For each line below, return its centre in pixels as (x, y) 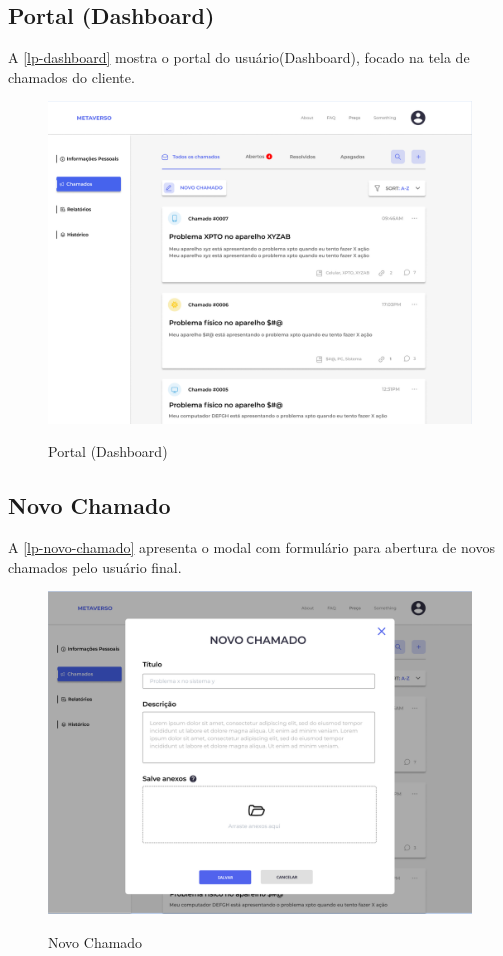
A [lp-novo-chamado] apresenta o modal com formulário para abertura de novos (251, 546)
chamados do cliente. (71, 76)
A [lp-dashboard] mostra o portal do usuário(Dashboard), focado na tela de (239, 57)
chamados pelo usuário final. (95, 566)
